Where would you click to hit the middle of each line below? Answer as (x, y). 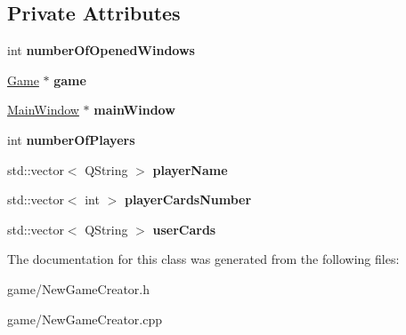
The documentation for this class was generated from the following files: (203, 259)
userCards (184, 229)
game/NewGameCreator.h (78, 288)
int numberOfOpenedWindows (101, 50)
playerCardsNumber (188, 199)
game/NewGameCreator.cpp (85, 319)
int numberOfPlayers (71, 139)
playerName (190, 169)
